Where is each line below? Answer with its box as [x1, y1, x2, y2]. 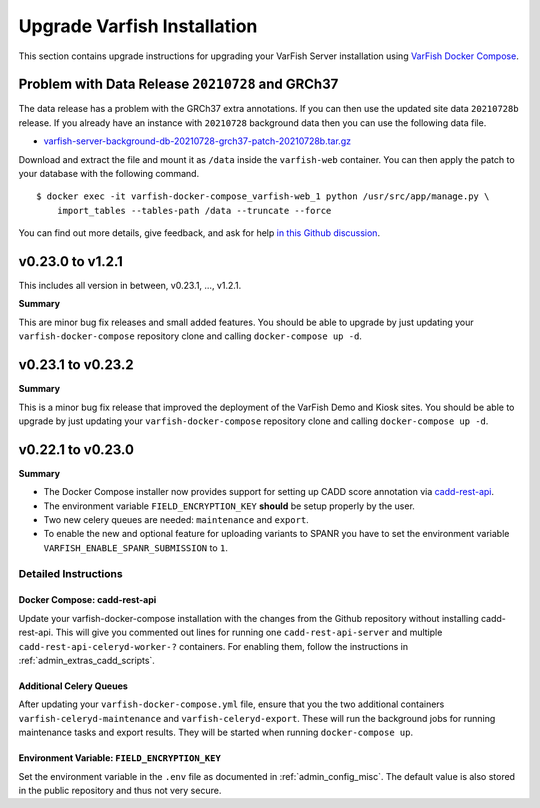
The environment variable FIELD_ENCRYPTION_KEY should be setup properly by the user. [43, 500, 415, 512]
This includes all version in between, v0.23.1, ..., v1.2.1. [18, 280, 242, 292]
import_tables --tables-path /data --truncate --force [56, 205, 332, 216]
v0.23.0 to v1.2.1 [18, 253, 124, 270]
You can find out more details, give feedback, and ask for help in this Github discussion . [18, 227, 380, 239]
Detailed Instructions [18, 566, 124, 580]
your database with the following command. [18, 168, 200, 180]
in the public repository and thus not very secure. [18, 784, 222, 796]
